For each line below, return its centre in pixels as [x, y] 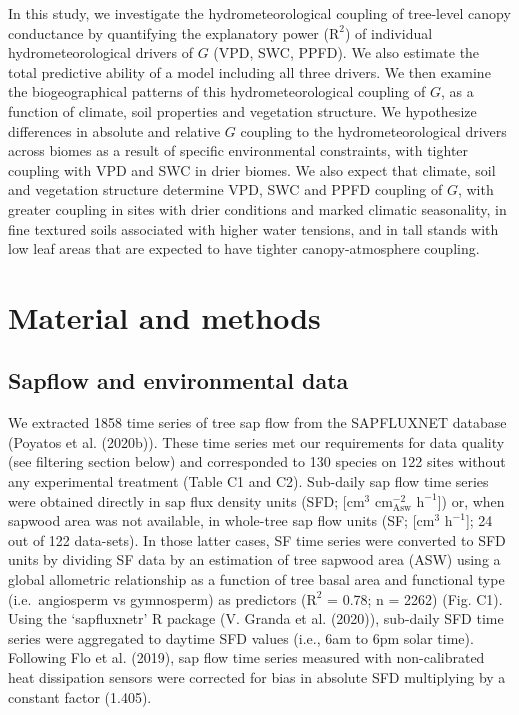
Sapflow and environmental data [178, 380]
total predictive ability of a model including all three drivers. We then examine [249, 71]
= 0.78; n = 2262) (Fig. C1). [415, 598]
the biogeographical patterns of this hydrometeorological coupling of [217, 91]
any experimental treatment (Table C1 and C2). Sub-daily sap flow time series [248, 481]
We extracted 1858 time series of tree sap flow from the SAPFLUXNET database [257, 422]
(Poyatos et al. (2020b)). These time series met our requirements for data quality [256, 441]
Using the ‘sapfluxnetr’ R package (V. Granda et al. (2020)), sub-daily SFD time [256, 618]
